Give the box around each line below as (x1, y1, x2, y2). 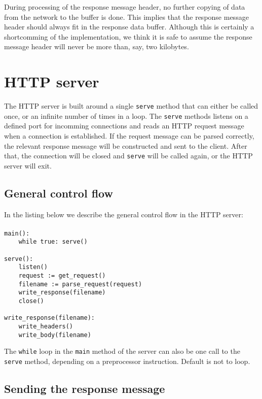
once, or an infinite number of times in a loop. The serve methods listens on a (4, 110, 248, 121)
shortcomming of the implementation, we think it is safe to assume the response (4, 31, 252, 42)
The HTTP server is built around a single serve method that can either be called (4, 101, 258, 111)
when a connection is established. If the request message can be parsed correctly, (4, 130, 254, 141)
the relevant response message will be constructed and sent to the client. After (4, 140, 247, 151)
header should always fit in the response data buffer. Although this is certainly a (4, 21, 254, 32)
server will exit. (4, 160, 52, 171)
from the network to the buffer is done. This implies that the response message (4, 11, 249, 22)
